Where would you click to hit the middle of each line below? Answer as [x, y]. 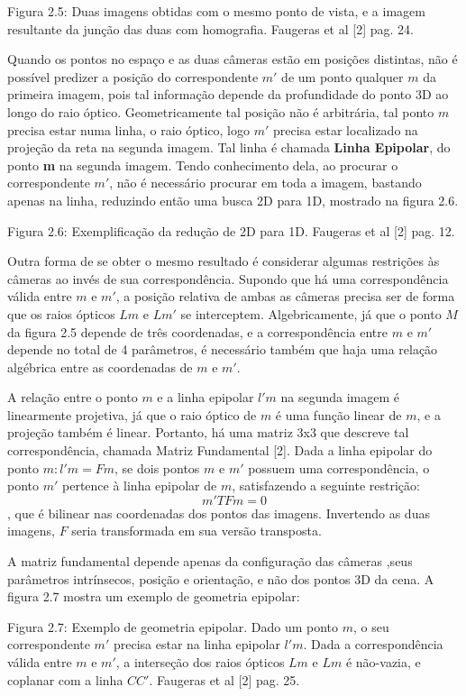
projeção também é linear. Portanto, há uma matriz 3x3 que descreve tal [208, 432]
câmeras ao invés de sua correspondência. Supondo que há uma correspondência [228, 278]
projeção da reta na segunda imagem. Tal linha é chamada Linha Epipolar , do [229, 147]
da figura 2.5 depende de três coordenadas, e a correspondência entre [198, 331]
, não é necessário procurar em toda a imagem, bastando [265, 183]
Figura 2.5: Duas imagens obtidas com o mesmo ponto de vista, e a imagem [216, 11]
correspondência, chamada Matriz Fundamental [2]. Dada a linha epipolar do [220, 450]
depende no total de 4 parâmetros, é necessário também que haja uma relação [223, 349]
